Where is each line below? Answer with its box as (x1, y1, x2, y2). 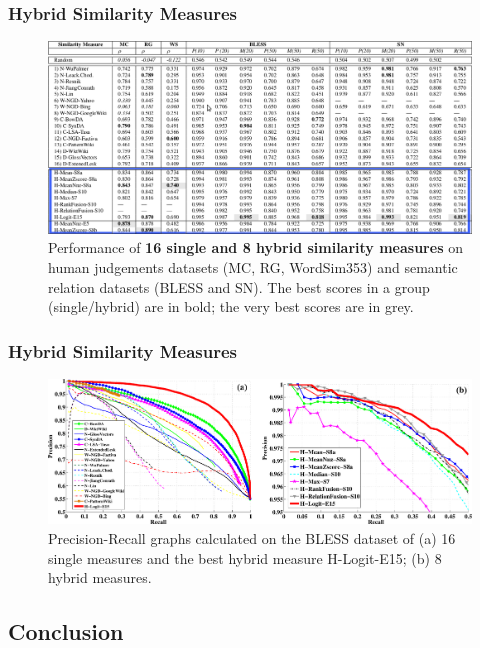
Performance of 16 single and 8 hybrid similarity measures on (48, 237, 463, 258)
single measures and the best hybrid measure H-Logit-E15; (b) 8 (48, 547, 442, 568)
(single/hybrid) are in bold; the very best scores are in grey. (48, 296, 414, 317)
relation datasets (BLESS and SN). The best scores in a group (48, 276, 430, 297)
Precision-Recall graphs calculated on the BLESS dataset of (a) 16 (48, 528, 456, 548)
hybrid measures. (48, 567, 152, 588)
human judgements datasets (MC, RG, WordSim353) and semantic (48, 256, 458, 277)
